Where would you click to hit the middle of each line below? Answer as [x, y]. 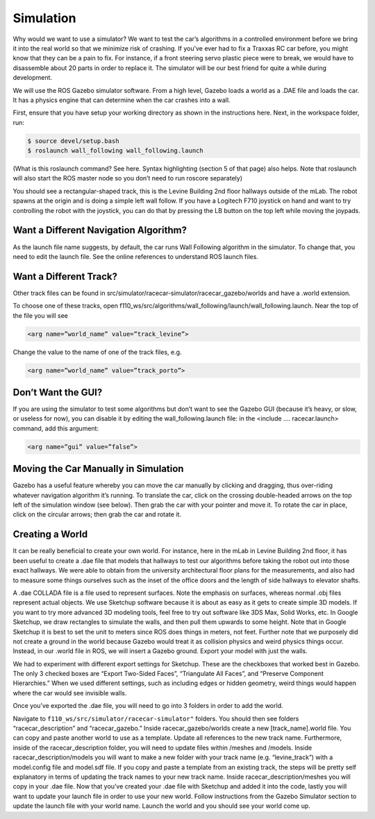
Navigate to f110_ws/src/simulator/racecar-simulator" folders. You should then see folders [156, 718]
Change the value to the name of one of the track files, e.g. [97, 352]
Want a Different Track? [65, 277]
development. [32, 78]
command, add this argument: [56, 428]
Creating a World [50, 534]
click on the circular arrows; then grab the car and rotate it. [97, 514]
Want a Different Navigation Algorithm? [100, 230]
